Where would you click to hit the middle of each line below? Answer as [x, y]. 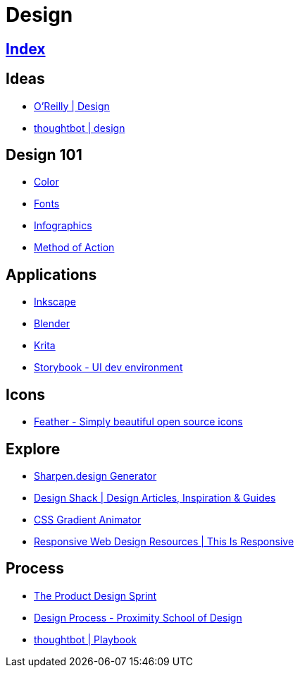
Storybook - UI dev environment [108, 368]
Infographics [63, 226]
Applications [51, 274]
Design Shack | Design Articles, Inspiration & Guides [155, 497]
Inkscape [55, 302]
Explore [33, 449]
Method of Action [74, 248]
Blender [52, 324]
